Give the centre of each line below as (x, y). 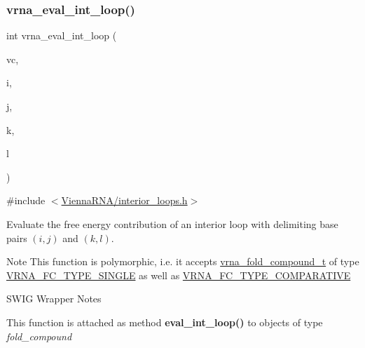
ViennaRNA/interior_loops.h (124, 200)
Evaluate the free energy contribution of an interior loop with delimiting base (172, 223)
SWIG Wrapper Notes (54, 299)
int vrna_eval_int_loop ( (62, 35)
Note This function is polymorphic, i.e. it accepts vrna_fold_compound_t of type (183, 261)
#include (26, 200)
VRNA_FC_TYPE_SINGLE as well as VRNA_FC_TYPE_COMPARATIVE (179, 275)
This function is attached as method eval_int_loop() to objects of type (165, 322)
